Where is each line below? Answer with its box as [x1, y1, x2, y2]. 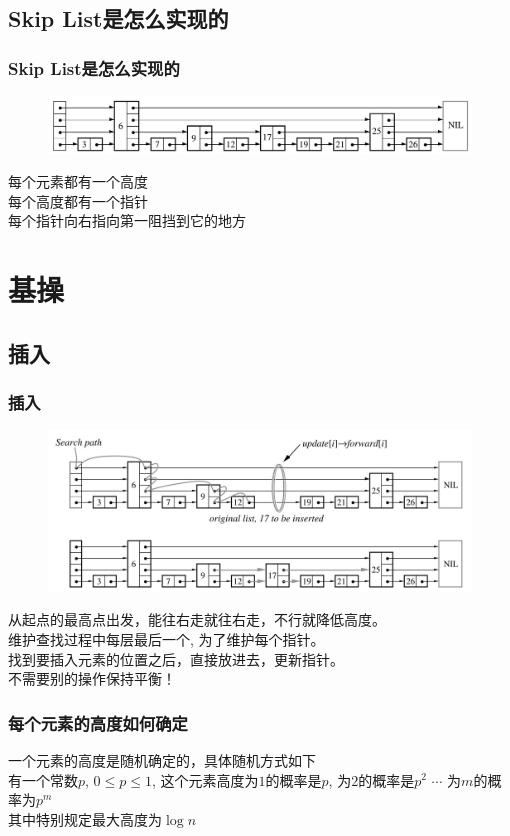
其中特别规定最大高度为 [8, 808, 162, 829]
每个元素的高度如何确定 [8, 710, 188, 735]
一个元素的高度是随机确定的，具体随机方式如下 [8, 749, 316, 770]
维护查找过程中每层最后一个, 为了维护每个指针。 [8, 628, 325, 649]
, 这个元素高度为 [151, 769, 259, 790]
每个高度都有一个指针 [8, 190, 148, 211]
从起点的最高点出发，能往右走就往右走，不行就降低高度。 [8, 609, 386, 630]
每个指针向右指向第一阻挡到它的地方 [8, 210, 246, 231]
